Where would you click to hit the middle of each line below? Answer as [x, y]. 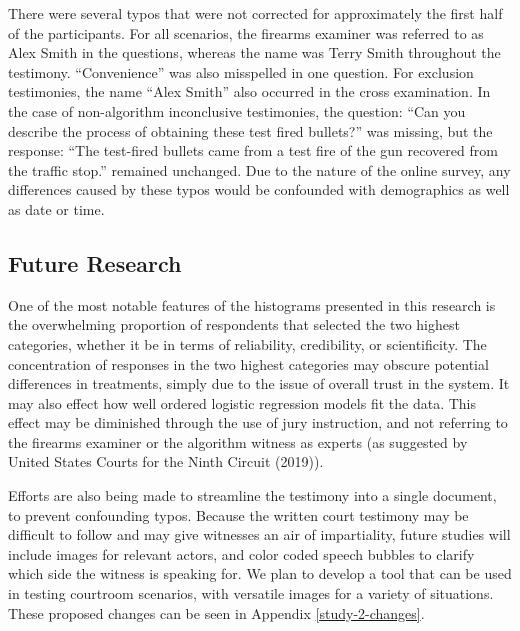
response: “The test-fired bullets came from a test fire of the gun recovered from [253, 150]
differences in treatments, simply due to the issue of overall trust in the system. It [259, 383]
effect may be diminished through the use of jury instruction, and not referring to [258, 422]
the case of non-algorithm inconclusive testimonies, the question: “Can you [237, 110]
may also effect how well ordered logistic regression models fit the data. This [242, 402]
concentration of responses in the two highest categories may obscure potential [248, 363]
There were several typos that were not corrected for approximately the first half [255, 13]
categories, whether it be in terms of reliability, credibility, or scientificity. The [247, 343]
